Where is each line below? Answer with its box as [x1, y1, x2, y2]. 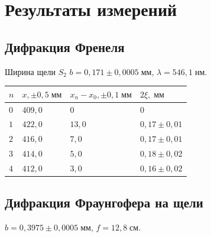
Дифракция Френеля [5, 37, 125, 56]
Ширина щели [5, 65, 56, 77]
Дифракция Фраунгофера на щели [5, 193, 203, 212]
